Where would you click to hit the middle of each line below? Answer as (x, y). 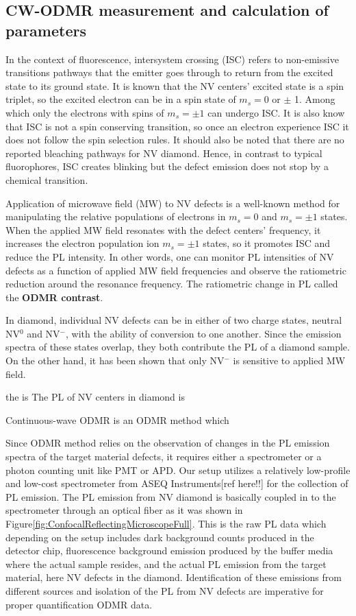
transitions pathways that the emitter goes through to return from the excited (169, 72)
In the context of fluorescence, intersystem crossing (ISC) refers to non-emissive (172, 59)
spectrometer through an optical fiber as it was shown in (124, 510)
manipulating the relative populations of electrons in (116, 216)
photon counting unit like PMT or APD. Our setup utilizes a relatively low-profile (178, 470)
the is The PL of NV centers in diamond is (95, 397)
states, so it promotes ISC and (267, 243)
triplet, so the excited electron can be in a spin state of (121, 99)
